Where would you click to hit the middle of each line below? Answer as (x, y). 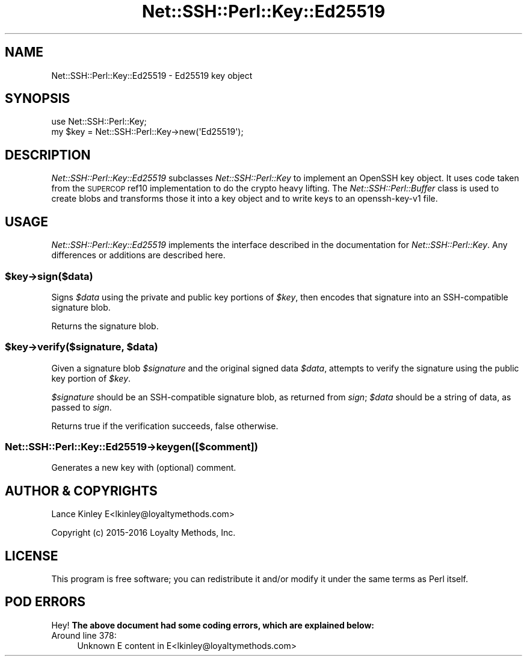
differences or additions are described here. (138, 255)
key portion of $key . (91, 378)
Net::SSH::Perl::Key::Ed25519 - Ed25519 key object (152, 75)
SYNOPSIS (38, 99)
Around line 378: (84, 635)
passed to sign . (82, 407)
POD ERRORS (45, 602)
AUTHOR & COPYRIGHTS (81, 491)
